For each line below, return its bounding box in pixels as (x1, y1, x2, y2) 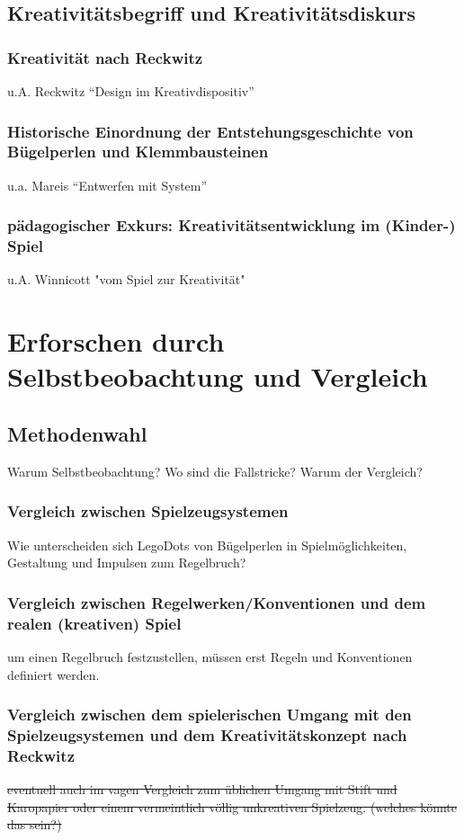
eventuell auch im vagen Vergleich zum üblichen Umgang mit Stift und (7, 780, 397, 799)
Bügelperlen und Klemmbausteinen (7, 140, 269, 163)
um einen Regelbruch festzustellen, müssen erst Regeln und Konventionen (7, 647, 413, 666)
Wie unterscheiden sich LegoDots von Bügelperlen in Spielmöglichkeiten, (7, 535, 407, 554)
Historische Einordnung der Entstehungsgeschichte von (7, 120, 414, 142)
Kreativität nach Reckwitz (7, 46, 203, 68)
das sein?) (7, 815, 62, 834)
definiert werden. (7, 665, 100, 684)
